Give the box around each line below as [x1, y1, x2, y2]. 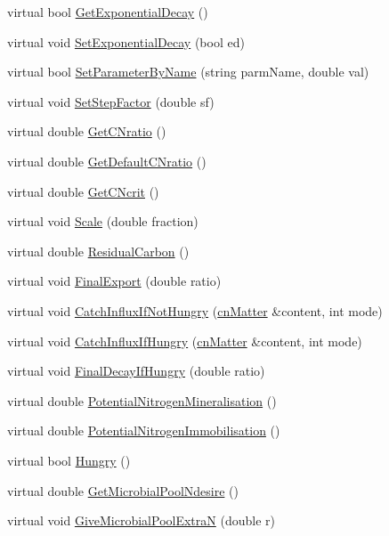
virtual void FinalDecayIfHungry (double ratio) [7, 361, 265, 380]
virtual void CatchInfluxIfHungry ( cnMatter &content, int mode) [7, 331, 362, 350]
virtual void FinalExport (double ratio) [7, 272, 222, 290]
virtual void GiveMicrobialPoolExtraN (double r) [7, 511, 275, 530]
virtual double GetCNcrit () [7, 182, 159, 200]
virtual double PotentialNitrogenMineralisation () [7, 391, 277, 410]
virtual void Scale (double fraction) [7, 212, 199, 231]
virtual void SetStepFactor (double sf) [7, 92, 215, 110]
